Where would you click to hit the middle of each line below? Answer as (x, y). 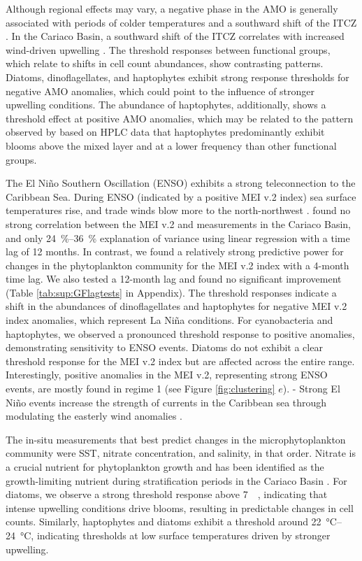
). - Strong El (311, 389)
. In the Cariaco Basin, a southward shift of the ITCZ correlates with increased (175, 36)
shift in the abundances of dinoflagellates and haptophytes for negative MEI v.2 (176, 306)
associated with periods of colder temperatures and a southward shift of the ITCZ (181, 22)
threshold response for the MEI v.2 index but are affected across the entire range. (180, 361)
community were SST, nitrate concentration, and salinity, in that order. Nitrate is (181, 453)
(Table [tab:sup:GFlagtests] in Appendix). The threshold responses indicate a (171, 292)
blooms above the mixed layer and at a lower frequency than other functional (171, 145)
